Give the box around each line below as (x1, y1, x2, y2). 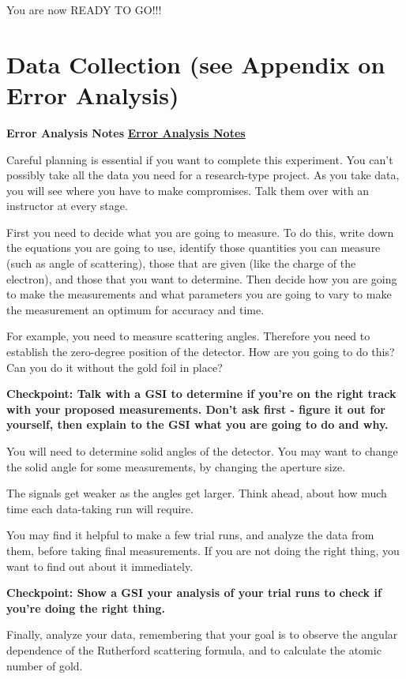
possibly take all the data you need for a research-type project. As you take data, (6, 167, 400, 183)
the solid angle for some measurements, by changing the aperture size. (6, 458, 346, 475)
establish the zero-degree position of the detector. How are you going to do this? (6, 343, 395, 360)
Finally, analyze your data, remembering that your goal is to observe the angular (6, 626, 398, 643)
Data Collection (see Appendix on (6, 47, 385, 80)
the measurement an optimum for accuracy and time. (6, 301, 265, 317)
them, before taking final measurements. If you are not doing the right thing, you (6, 542, 400, 558)
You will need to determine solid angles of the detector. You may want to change (6, 443, 398, 459)
